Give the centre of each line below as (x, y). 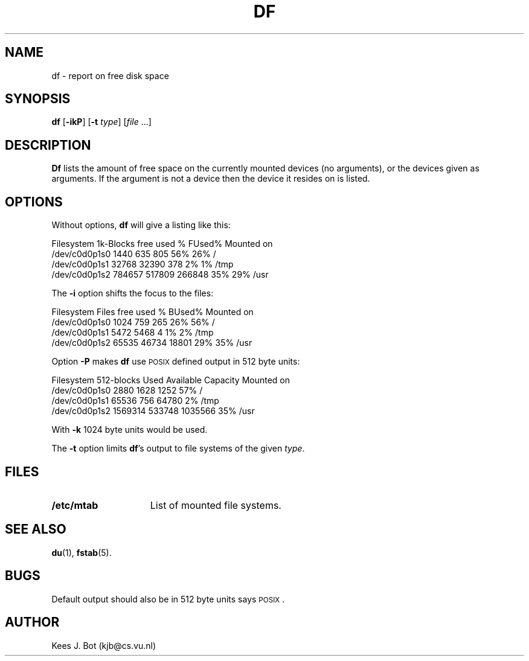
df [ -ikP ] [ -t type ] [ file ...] (101, 122)
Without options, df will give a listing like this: (141, 225)
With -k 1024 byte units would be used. (130, 430)
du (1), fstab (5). (82, 552)
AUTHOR (32, 622)
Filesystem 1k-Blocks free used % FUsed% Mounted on (162, 244)
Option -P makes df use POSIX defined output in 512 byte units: (176, 362)
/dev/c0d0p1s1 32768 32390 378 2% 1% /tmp (143, 264)
